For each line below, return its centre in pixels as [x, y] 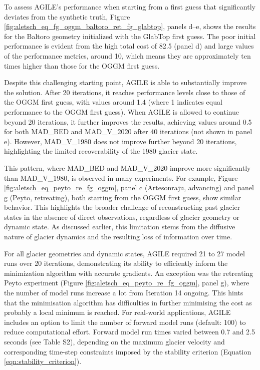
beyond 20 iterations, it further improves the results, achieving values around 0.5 [128, 121]
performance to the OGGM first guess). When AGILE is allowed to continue [121, 111]
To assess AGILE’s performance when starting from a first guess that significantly [130, 7]
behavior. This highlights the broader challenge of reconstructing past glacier [122, 207]
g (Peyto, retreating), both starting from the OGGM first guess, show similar [123, 197]
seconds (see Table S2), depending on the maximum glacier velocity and [114, 341]
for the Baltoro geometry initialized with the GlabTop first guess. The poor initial [130, 36]
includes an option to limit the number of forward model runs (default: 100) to [125, 322]
